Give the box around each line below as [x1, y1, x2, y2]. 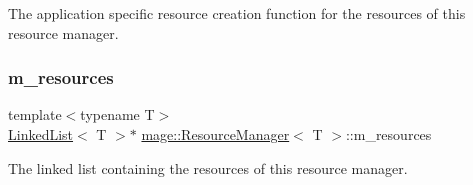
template [8, 104, 62, 125]
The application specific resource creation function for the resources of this [8, 3, 466, 23]
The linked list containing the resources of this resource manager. [8, 157, 408, 178]
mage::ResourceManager [141, 124, 290, 144]
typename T [80, 104, 155, 125]
